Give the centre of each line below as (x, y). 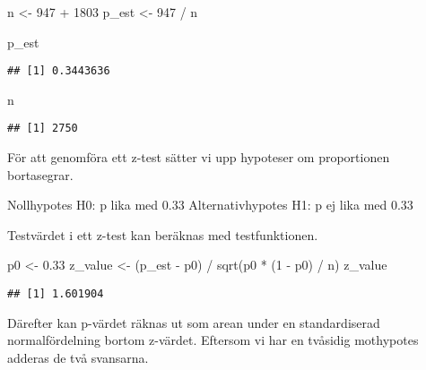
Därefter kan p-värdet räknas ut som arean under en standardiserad (194, 322)
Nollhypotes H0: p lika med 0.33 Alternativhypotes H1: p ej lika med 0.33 (210, 205)
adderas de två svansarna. (78, 357)
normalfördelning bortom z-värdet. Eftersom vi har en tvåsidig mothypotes (213, 340)
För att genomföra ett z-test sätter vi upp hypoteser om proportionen (199, 157)
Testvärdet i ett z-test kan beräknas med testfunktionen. (163, 234)
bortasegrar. (40, 174)
